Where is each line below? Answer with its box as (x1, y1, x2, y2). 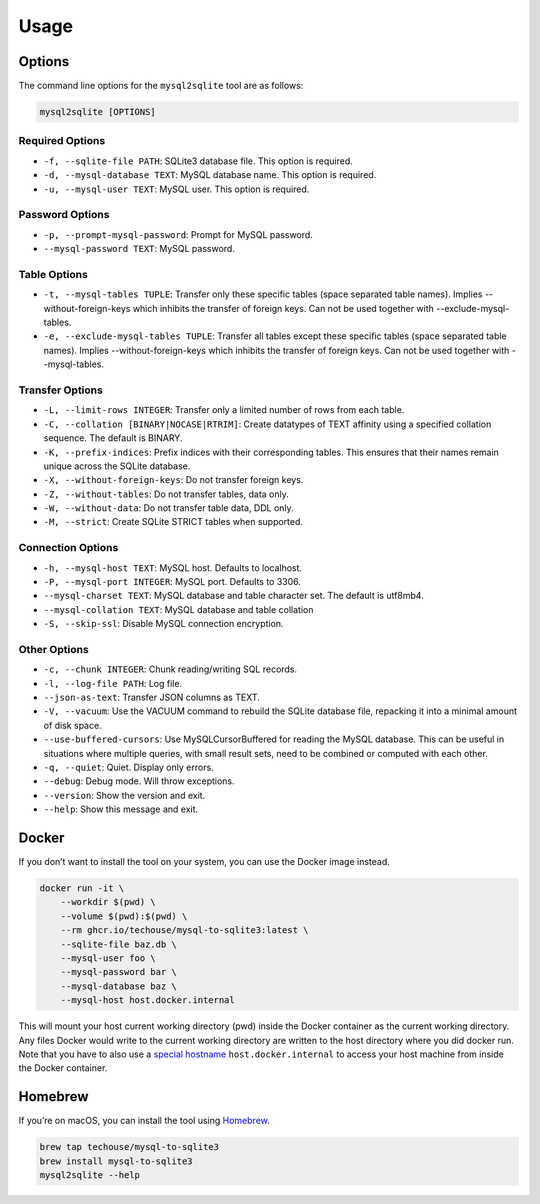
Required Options (18, 134, 106, 148)
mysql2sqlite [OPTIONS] (39, 106, 157, 118)
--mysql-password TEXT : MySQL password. (43, 243, 235, 255)
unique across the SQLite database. (43, 460, 191, 472)
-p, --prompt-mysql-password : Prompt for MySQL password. (43, 228, 314, 240)
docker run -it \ (39, 883, 125, 894)
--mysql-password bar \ (60, 966, 177, 978)
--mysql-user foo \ (60, 953, 157, 964)
